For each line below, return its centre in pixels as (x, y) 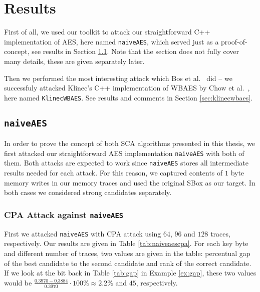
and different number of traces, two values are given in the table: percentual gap (127, 253)
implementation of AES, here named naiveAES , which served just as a (111, 41)
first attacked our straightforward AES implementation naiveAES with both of (124, 153)
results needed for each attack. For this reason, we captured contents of (113, 173)
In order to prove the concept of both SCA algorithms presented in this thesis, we (130, 143)
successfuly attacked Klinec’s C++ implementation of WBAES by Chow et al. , (127, 88)
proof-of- (234, 41)
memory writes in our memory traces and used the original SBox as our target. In (130, 182)
